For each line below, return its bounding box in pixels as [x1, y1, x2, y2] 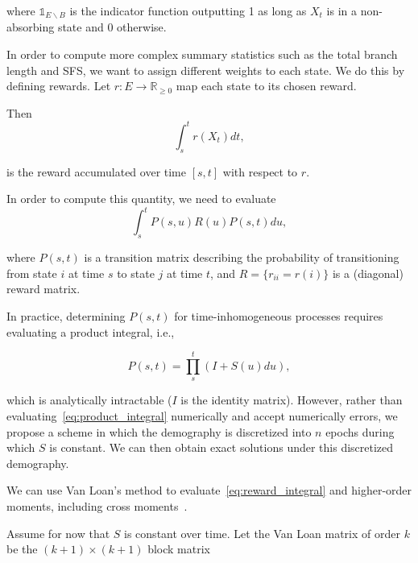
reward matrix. [6, 280, 81, 297]
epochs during [325, 423, 395, 440]
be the [6, 540, 38, 557]
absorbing [6, 19, 55, 35]
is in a [326, 2, 357, 19]
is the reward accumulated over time [6, 163, 186, 180]
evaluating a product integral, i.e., [6, 323, 175, 340]
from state [6, 264, 57, 281]
